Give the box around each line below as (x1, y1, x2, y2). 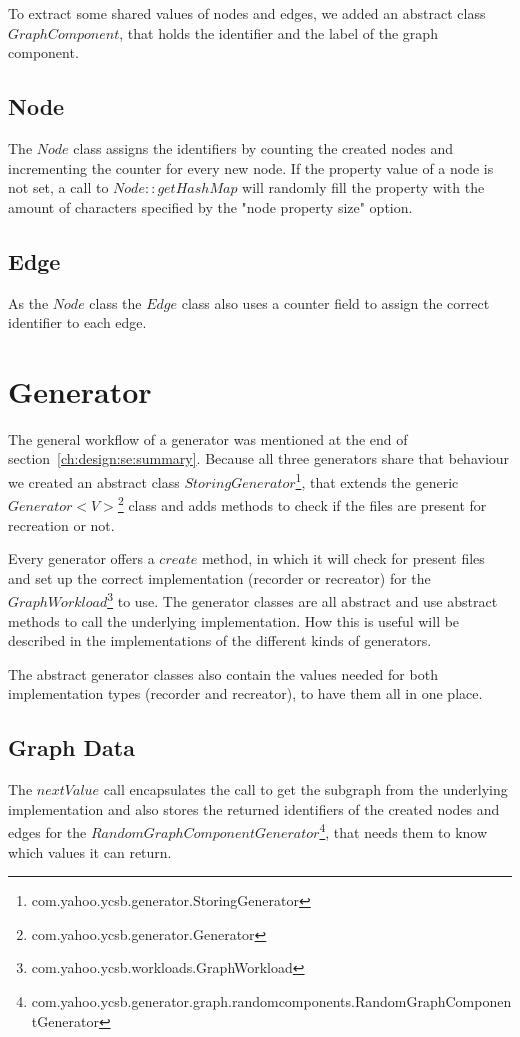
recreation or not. (8, 514, 115, 535)
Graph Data (8, 732, 135, 763)
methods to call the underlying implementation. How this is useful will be (8, 610, 460, 631)
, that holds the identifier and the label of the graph (119, 22, 438, 43)
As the (8, 292, 49, 313)
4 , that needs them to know (319, 819, 488, 843)
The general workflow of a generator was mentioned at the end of (8, 428, 408, 449)
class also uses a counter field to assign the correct (181, 292, 490, 313)
